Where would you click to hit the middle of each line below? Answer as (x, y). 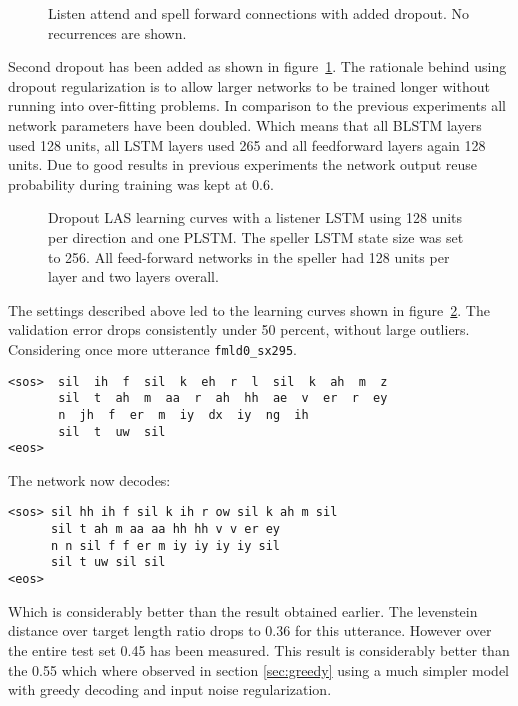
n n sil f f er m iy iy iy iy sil (165, 545)
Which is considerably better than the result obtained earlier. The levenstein (243, 610)
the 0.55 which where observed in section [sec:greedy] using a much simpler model (259, 669)
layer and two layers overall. (133, 276)
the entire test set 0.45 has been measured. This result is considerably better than (259, 649)
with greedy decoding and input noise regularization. (170, 689)
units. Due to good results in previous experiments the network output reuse (243, 164)
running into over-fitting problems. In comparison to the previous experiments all (257, 105)
